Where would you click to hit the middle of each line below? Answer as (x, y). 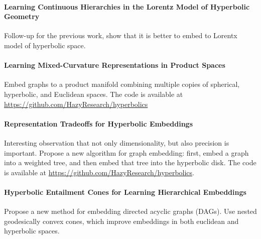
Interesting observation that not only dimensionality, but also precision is (117, 142)
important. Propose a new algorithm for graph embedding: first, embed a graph (126, 152)
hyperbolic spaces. (32, 231)
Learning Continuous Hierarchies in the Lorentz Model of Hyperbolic (127, 6)
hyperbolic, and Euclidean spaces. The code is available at (94, 94)
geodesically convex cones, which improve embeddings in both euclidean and (121, 221)
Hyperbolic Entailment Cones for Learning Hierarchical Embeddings (125, 192)
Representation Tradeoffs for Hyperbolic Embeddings (99, 123)
